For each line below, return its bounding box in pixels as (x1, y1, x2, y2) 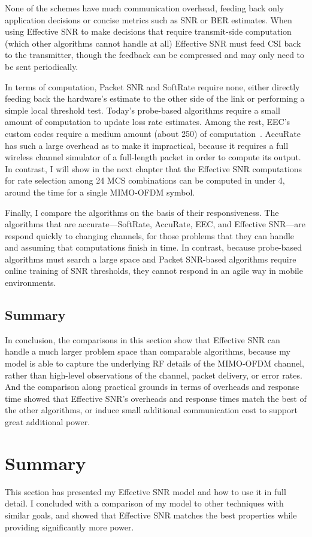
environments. (5, 276, 56, 289)
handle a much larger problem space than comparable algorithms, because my (5, 345, 290, 358)
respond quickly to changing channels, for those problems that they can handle (5, 229, 295, 242)
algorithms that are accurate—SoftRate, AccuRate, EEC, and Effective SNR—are (5, 218, 305, 230)
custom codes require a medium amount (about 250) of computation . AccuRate (5, 127, 301, 139)
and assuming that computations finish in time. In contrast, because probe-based (5, 241, 302, 254)
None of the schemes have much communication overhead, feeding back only (5, 2, 284, 14)
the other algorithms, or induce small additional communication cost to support (5, 404, 298, 416)
